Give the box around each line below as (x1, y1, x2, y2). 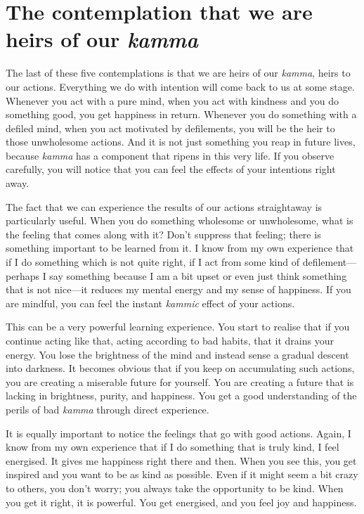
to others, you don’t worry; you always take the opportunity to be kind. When (6, 480, 344, 495)
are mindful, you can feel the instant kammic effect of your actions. (6, 295, 295, 310)
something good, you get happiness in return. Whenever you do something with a (6, 107, 357, 122)
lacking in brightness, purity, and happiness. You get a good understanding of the (6, 388, 357, 403)
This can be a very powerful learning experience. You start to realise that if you (6, 319, 350, 334)
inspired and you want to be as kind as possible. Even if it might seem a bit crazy (6, 467, 358, 482)
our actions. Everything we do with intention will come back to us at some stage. (6, 79, 355, 94)
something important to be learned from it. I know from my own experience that (6, 240, 354, 255)
